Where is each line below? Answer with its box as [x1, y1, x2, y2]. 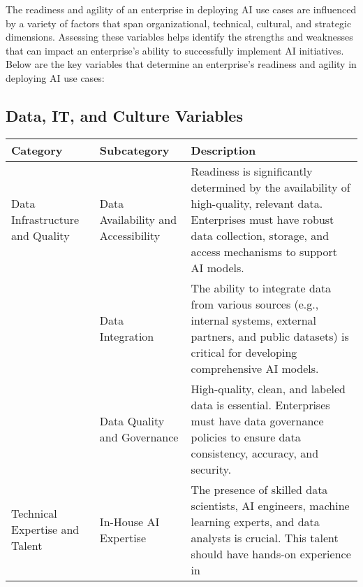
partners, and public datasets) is [191, 327, 349, 344]
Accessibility [99, 227, 161, 243]
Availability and [99, 211, 177, 227]
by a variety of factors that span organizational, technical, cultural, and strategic [6, 15, 352, 30]
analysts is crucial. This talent [191, 529, 339, 546]
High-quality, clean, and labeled [191, 380, 346, 397]
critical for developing [191, 344, 297, 360]
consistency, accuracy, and [191, 444, 319, 461]
